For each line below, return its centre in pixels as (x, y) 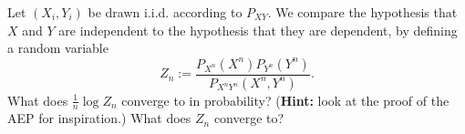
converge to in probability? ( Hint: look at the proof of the (285, 100)
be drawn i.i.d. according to (165, 12)
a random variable (58, 48)
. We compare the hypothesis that (362, 12)
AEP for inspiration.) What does (99, 118)
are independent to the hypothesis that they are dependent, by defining (258, 30)
